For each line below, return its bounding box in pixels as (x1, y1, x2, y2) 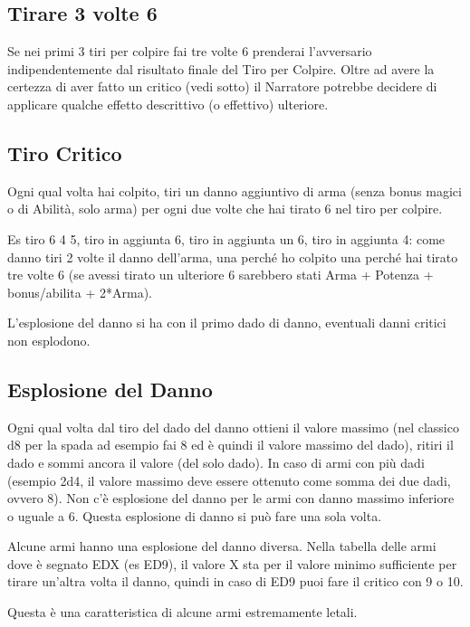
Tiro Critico (7, 138, 122, 166)
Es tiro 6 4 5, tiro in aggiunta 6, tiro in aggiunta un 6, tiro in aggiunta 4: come (7, 229, 446, 248)
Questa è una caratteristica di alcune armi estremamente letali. (7, 603, 358, 622)
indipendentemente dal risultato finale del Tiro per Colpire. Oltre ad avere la (7, 59, 435, 78)
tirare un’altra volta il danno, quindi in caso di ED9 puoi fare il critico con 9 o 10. (7, 572, 464, 591)
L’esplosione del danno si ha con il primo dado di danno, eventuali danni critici (7, 313, 446, 332)
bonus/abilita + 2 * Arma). (7, 282, 152, 301)
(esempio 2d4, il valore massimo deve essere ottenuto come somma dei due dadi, (7, 470, 451, 489)
